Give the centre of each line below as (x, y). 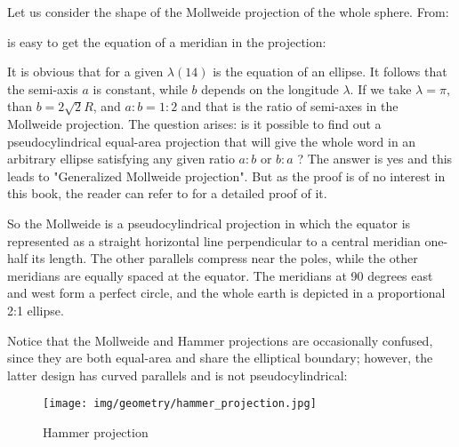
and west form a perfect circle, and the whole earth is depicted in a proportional (226, 293)
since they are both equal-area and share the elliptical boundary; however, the (220, 358)
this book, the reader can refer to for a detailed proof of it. (167, 193)
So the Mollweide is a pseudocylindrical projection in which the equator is (209, 223)
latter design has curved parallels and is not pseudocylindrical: (177, 375)
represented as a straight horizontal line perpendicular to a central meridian (214, 240)
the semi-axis (43, 88)
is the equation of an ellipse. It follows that (330, 72)
